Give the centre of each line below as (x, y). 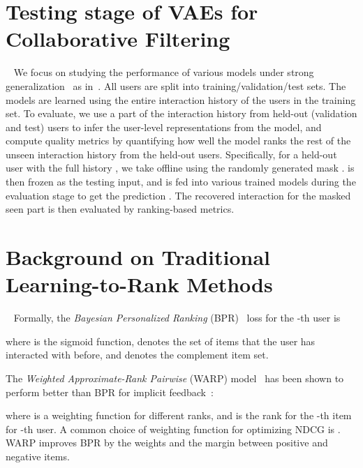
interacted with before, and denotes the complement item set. (137, 355)
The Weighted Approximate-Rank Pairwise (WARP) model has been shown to (175, 378)
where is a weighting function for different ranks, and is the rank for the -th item (179, 415)
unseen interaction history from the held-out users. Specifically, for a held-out (171, 154)
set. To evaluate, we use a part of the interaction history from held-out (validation (181, 113)
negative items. (38, 456)
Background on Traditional (138, 257)
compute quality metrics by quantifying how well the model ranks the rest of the (178, 141)
